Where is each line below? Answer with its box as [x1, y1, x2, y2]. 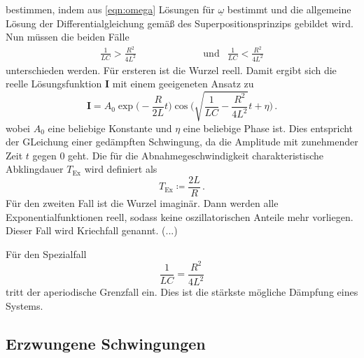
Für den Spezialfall [6, 246, 87, 261]
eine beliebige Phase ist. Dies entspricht [183, 120, 353, 135]
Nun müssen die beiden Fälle [6, 29, 129, 44]
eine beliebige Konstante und [48, 120, 172, 135]
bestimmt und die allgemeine [227, 2, 351, 16]
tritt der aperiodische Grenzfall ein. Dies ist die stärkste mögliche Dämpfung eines [6, 285, 358, 299]
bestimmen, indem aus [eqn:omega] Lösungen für [6, 2, 215, 16]
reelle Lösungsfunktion [6, 76, 102, 91]
